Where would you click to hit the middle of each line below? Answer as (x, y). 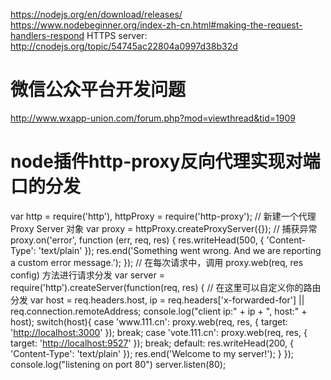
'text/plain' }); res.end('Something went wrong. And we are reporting (180, 250)
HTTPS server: (117, 35)
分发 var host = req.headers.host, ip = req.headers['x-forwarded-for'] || (157, 300)
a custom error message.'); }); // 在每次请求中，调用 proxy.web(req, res (157, 262)
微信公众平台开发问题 (98, 90)
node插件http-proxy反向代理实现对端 (165, 161)
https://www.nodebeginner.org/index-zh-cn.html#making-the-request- (156, 25)
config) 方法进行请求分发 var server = (87, 275)
